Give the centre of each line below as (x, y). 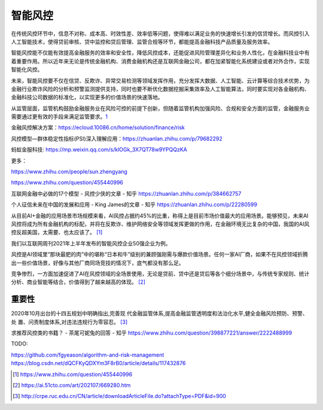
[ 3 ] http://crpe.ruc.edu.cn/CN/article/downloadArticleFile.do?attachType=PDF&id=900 (120, 396)
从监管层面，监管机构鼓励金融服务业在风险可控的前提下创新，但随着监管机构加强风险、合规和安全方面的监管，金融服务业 (160, 108)
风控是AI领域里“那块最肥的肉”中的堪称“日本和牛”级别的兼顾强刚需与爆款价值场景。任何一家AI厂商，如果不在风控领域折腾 (159, 254)
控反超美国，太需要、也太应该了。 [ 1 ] (57, 232)
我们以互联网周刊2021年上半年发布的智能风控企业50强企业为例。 (91, 243)
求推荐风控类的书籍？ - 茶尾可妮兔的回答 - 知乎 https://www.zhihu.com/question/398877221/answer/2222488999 (152, 333)
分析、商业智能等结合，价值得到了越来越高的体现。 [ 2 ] (78, 282)
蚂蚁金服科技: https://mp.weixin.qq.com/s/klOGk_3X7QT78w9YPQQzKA (99, 150)
